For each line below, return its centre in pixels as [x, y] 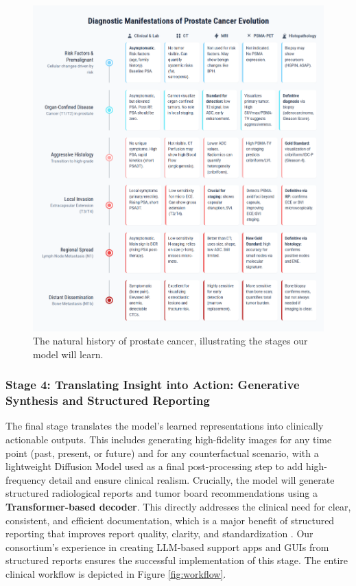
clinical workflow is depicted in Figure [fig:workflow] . [116, 573]
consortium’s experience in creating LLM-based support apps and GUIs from [167, 547]
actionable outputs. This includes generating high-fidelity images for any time [169, 439]
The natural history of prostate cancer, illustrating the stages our [170, 341]
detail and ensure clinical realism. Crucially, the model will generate [192, 479]
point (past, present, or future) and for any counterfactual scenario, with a [162, 453]
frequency [26, 479]
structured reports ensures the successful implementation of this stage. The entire [177, 560]
